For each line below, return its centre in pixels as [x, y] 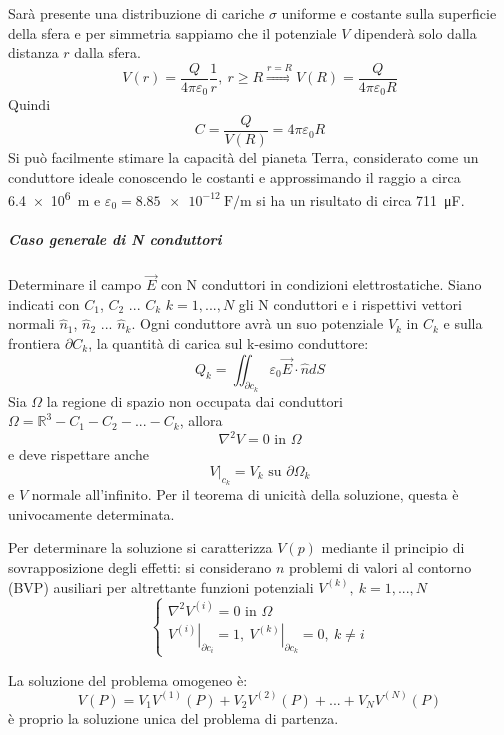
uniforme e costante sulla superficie [389, 13]
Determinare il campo [75, 284]
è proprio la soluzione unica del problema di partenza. [173, 717]
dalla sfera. [107, 52]
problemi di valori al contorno [380, 567]
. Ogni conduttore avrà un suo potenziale [257, 323]
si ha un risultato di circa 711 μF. [360, 199]
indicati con [44, 303]
